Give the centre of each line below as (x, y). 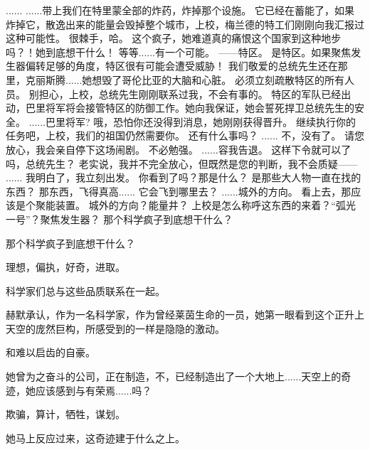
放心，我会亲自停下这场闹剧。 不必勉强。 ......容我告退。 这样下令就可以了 (179, 149)
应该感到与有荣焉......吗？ (94, 390)
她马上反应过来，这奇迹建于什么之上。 (95, 438)
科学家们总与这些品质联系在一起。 (85, 290)
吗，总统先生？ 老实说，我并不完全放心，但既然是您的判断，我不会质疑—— (182, 163)
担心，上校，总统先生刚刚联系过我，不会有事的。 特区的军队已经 (190, 93)
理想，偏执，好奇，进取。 (65, 267)
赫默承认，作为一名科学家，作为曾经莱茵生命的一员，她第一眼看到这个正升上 (185, 315)
